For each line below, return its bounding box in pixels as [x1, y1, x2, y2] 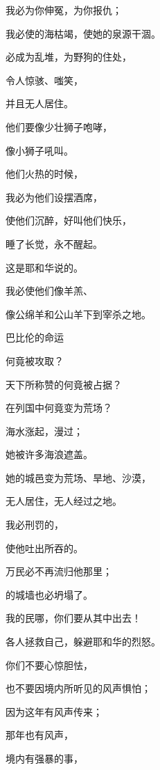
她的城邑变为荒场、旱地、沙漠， [6, 470, 151, 485]
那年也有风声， [6, 728, 73, 742]
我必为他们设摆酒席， [6, 189, 103, 204]
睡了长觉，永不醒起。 [6, 236, 103, 251]
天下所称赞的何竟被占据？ [6, 377, 122, 391]
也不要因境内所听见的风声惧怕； [6, 681, 151, 696]
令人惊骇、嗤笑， [6, 72, 83, 87]
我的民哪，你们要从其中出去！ [6, 611, 141, 625]
